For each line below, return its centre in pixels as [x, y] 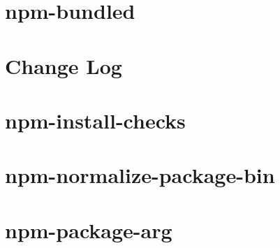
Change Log [64, 65]
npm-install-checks [95, 120]
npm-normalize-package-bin [140, 175]
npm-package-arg [89, 229]
